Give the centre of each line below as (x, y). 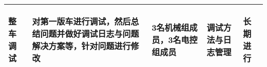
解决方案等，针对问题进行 (81, 46)
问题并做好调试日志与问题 (90, 33)
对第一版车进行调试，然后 (81, 21)
